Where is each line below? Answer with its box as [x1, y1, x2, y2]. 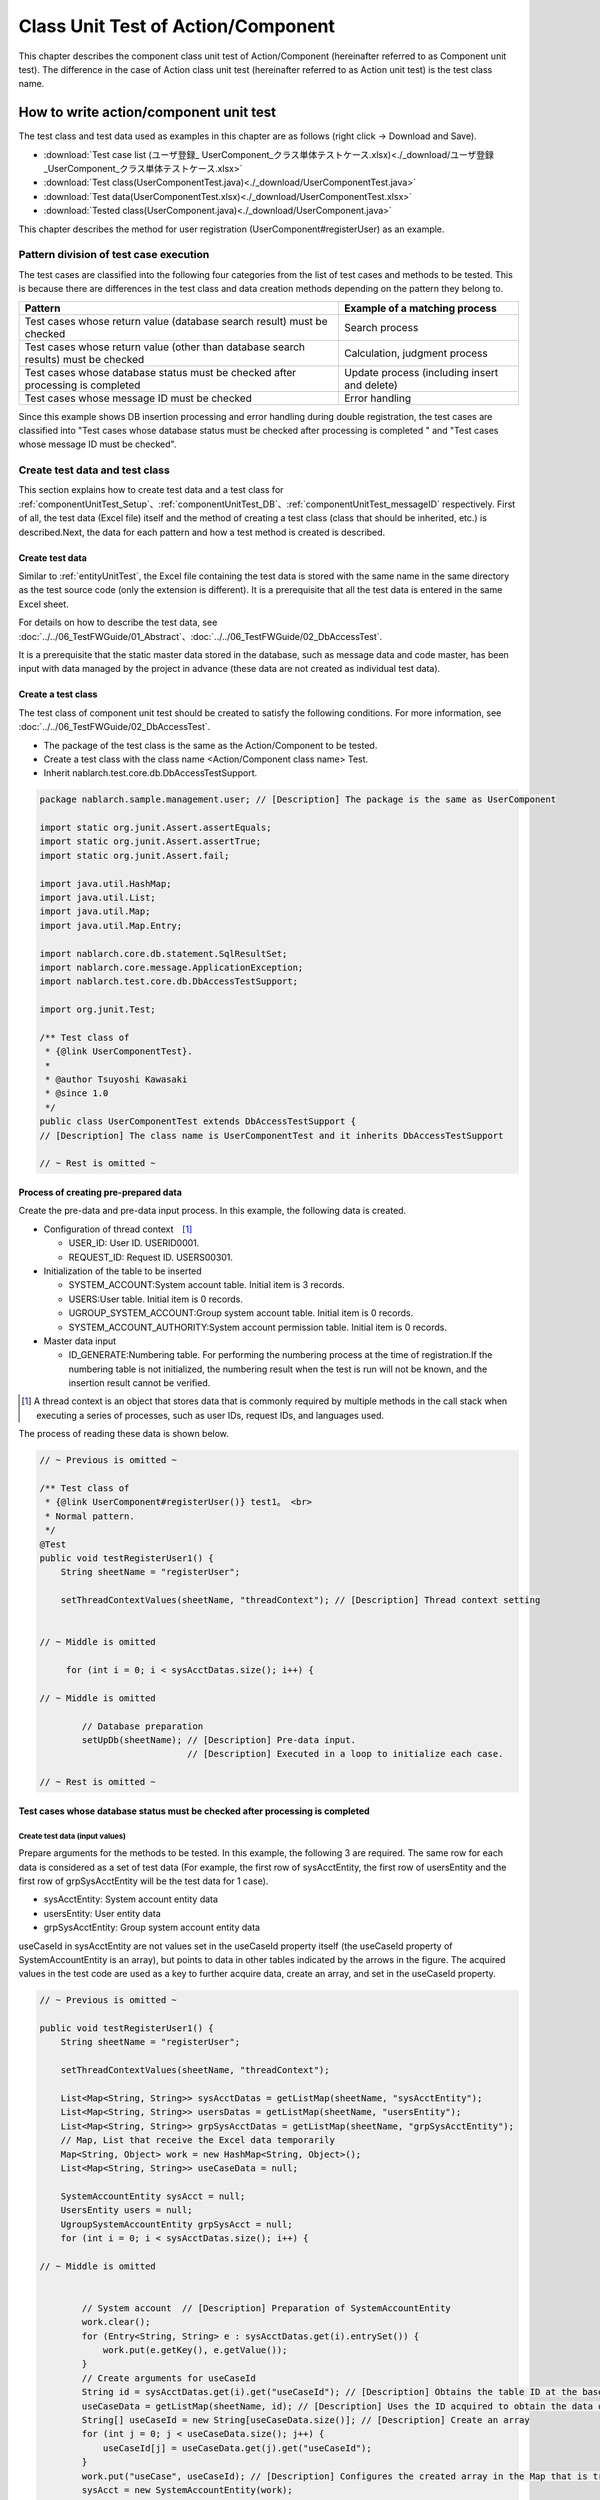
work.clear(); [81, 2316, 151, 2328]
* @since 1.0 [45, 1088, 109, 1099]
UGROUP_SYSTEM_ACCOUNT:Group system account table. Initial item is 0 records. [68, 1307, 414, 1319]
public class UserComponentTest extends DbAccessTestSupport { [39, 1116, 357, 1127]
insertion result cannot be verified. [68, 1377, 211, 1389]
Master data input [43, 1335, 117, 1347]
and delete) [343, 378, 399, 392]
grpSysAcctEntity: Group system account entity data [43, 1921, 260, 1934]
